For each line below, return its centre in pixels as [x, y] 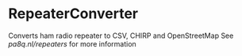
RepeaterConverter [73, 14]
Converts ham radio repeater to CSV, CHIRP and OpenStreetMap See [121, 35]
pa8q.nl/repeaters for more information [72, 43]
